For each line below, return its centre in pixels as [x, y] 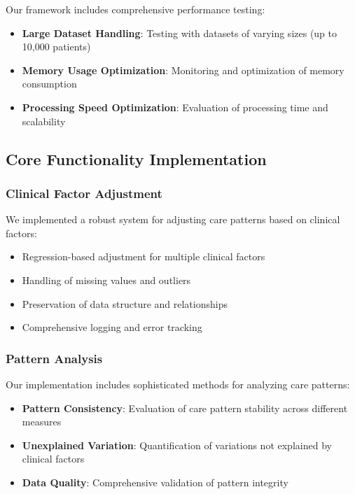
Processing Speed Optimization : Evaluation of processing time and [175, 107]
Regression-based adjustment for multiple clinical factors [144, 256]
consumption [49, 84]
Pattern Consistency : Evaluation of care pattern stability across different [185, 408]
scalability [44, 121]
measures [42, 422]
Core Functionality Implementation [136, 158]
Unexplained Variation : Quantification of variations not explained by [177, 445]
